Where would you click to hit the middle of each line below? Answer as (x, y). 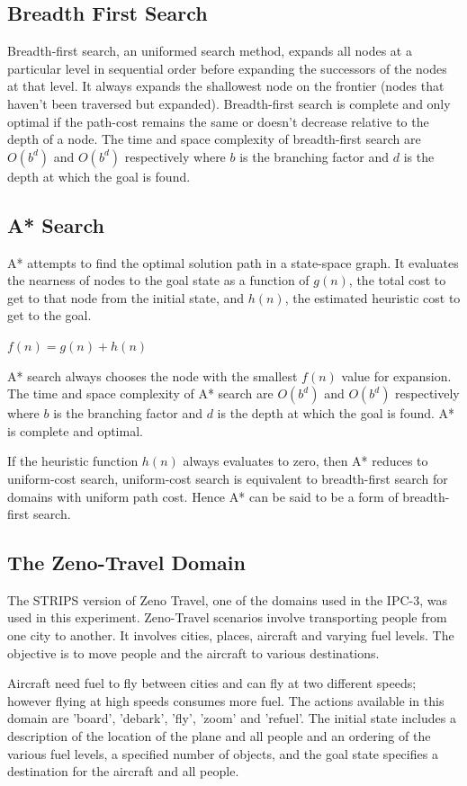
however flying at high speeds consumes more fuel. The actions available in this (226, 700)
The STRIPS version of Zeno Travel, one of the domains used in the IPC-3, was (227, 599)
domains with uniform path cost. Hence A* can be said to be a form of (203, 496)
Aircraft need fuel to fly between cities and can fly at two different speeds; (212, 683)
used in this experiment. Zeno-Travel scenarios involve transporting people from (227, 617)
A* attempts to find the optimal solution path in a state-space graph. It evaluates (233, 262)
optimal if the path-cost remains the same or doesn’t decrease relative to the (218, 121)
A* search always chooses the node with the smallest (153, 375)
